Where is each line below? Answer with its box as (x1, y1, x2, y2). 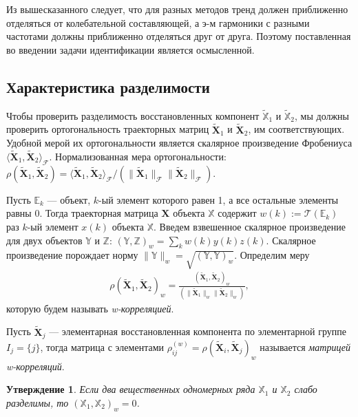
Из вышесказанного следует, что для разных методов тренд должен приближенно (6, 2, 348, 16)
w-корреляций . (6, 359, 65, 373)
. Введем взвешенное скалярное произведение (154, 220, 346, 233)
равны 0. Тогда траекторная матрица (6, 206, 158, 220)
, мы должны (295, 108, 350, 122)
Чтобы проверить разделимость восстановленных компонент (6, 108, 260, 122)
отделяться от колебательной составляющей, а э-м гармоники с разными (6, 15, 310, 30)
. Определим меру (234, 248, 310, 262)
